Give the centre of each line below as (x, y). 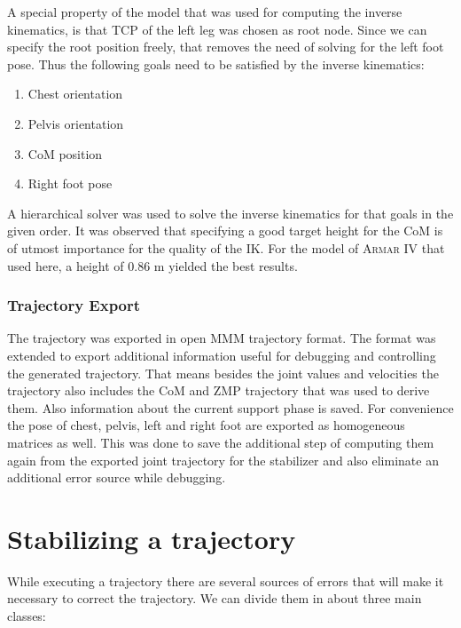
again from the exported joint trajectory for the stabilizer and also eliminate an (223, 460)
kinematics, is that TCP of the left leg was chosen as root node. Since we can (217, 29)
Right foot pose (70, 183)
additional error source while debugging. (117, 477)
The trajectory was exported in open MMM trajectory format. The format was (222, 338)
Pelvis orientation (76, 123)
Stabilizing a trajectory (152, 538)
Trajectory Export (74, 305)
